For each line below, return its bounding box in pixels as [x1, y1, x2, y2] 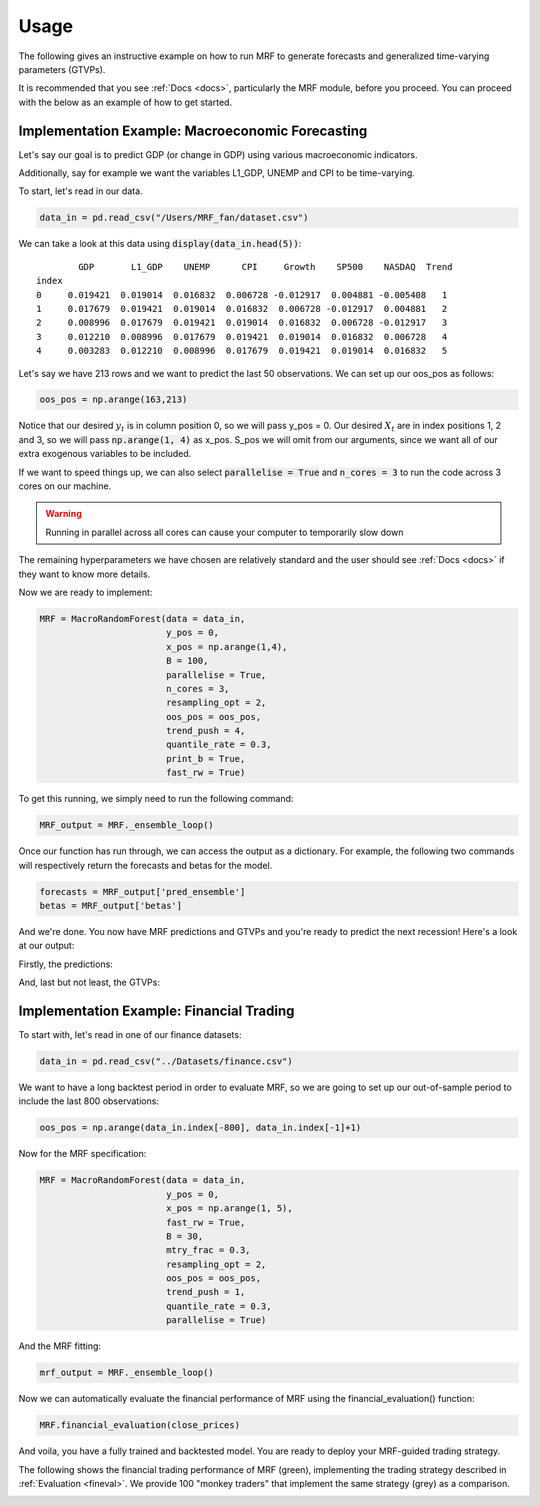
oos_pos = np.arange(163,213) [39, 394, 188, 405]
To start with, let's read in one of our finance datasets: [18, 1029, 242, 1041]
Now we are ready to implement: [18, 586, 153, 598]
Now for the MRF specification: [18, 1148, 147, 1160]
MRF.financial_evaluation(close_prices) [39, 1420, 240, 1431]
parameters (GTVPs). [18, 63, 106, 75]
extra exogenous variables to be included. [18, 448, 192, 460]
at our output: [18, 940, 75, 952]
